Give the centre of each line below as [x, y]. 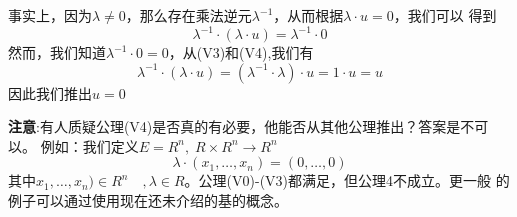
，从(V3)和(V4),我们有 [241, 52]
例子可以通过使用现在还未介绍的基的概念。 [148, 200]
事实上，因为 [50, 15]
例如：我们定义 [89, 145]
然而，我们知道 [57, 52]
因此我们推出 [50, 92]
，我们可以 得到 [445, 15]
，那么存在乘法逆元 [188, 15]
